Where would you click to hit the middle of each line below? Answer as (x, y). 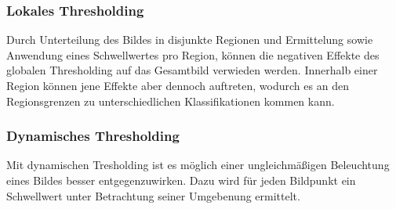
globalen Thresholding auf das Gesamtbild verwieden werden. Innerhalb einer (192, 70)
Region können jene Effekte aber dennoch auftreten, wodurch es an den (178, 85)
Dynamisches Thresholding (93, 136)
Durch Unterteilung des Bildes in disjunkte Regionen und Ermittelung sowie (190, 40)
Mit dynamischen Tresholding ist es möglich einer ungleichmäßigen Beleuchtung (198, 165)
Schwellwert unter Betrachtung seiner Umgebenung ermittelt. (153, 195)
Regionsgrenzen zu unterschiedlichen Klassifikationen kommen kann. (171, 101)
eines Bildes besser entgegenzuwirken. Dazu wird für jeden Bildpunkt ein (181, 180)
